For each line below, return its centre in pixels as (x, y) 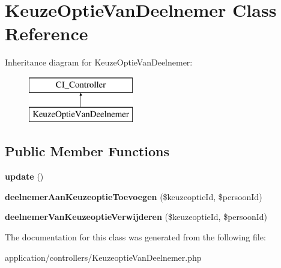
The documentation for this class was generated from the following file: (135, 237)
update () (24, 176)
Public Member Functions (87, 151)
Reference (47, 33)
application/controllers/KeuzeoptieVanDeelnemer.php (103, 257)
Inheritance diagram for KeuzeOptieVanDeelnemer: (99, 62)
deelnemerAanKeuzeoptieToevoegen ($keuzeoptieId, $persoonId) (134, 196)
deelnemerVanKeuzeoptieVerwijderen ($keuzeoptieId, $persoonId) (136, 217)
